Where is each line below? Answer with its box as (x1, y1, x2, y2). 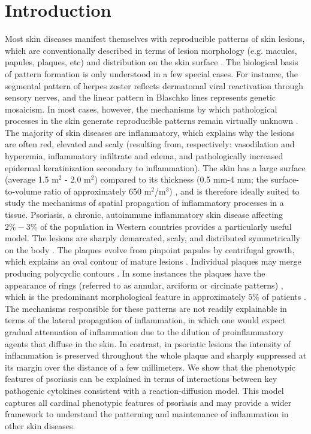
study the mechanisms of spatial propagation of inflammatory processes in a (5, 196, 284, 209)
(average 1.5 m (5, 173, 59, 186)
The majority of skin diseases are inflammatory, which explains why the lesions (5, 126, 295, 138)
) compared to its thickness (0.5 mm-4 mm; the (94, 173, 268, 186)
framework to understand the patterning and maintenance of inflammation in (5, 408, 289, 420)
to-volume (5, 184, 41, 197)
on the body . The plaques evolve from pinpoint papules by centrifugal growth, (5, 243, 295, 256)
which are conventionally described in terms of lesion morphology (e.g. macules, (5, 44, 297, 56)
